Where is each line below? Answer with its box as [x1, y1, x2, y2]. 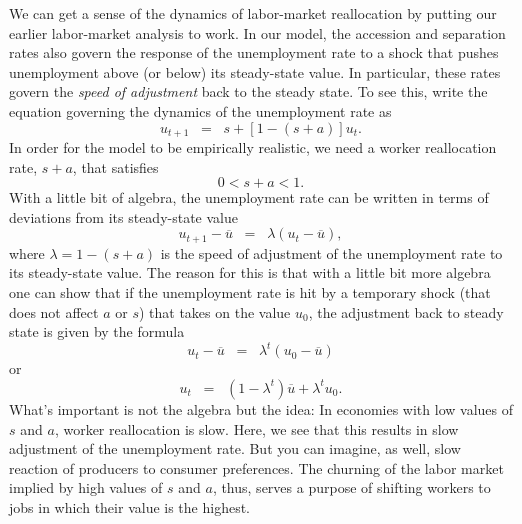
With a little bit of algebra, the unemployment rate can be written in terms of [9, 187, 489, 208]
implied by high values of [9, 477, 163, 498]
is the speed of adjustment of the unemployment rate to [160, 242, 503, 263]
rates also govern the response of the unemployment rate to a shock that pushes [9, 42, 499, 63]
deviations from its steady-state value [9, 206, 238, 227]
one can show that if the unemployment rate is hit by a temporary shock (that [9, 282, 491, 303]
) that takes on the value [138, 301, 291, 322]
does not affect [9, 301, 99, 322]
